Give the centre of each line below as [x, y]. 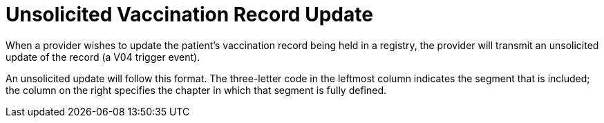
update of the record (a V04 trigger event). [103, 57]
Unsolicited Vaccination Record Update [189, 15]
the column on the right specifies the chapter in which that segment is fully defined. [196, 90]
